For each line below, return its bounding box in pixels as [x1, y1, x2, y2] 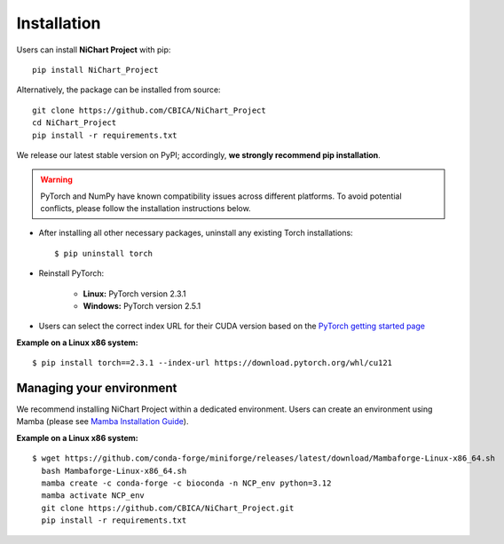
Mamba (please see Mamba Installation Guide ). [16, 416, 189, 427]
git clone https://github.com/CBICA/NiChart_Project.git [41, 502, 295, 513]
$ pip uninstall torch [54, 248, 154, 258]
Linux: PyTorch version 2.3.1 [83, 288, 186, 299]
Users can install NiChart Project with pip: [16, 44, 171, 55]
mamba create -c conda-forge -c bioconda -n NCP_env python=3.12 [41, 478, 332, 488]
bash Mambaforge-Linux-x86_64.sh [41, 466, 187, 476]
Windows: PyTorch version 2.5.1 [83, 301, 201, 311]
